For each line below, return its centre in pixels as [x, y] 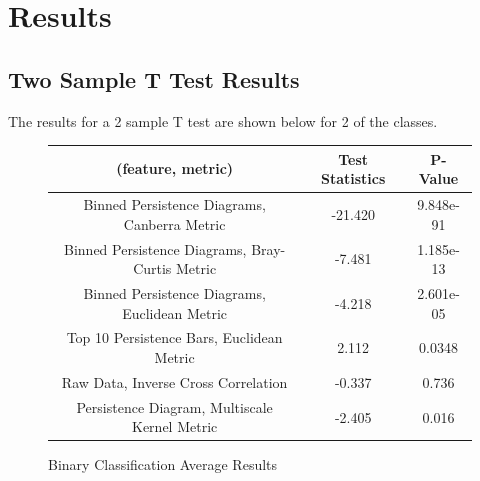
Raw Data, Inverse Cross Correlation [174, 381]
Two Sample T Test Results [154, 78]
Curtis [152, 268]
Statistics [353, 178]
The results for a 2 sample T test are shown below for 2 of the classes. [223, 120]
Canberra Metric [174, 223]
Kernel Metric [175, 426]
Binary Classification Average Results [163, 464]
